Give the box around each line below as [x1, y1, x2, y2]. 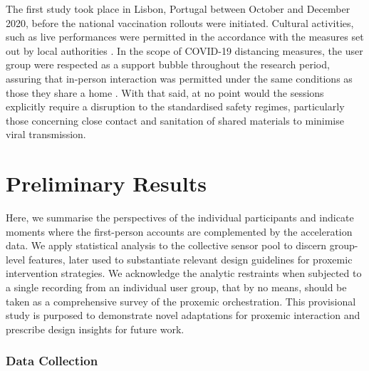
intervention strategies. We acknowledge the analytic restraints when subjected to [6, 266, 362, 281]
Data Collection [6, 352, 98, 370]
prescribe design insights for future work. [6, 321, 184, 336]
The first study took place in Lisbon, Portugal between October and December [6, 1, 350, 16]
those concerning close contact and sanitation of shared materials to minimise [6, 113, 344, 127]
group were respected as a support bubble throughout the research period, [6, 57, 330, 72]
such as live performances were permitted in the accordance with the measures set [6, 29, 364, 44]
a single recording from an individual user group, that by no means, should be [6, 280, 347, 295]
